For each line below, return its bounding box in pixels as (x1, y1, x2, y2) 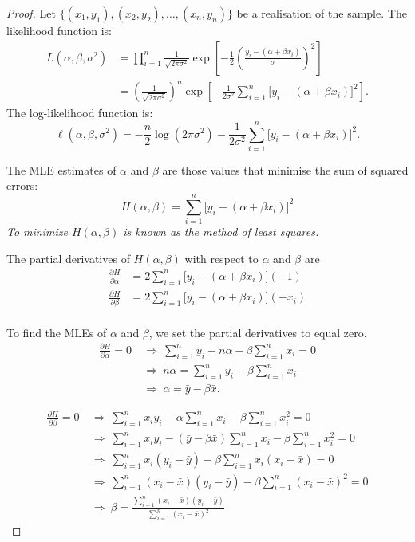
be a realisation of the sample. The (236, 5, 407, 21)
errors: (6, 177, 38, 194)
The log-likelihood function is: (6, 104, 153, 121)
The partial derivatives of (6, 249, 130, 266)
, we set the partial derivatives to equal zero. (148, 324, 367, 340)
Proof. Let (6, 5, 56, 21)
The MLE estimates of (6, 161, 117, 178)
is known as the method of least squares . (123, 223, 319, 240)
